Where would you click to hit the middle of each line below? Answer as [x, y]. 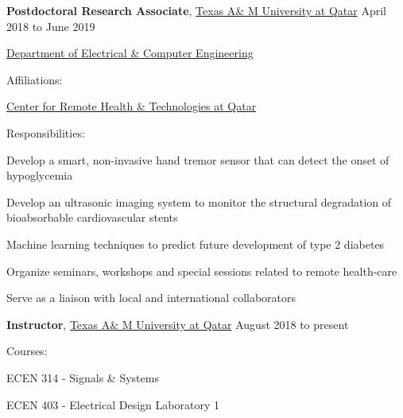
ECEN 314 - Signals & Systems [83, 377]
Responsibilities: [46, 132]
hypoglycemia [40, 175]
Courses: [27, 351]
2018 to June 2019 [51, 26]
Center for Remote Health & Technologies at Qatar [132, 106]
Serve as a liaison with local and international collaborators [151, 298]
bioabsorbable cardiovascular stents [92, 217]
